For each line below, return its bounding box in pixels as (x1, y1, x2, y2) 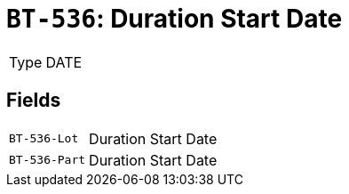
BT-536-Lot (9, 132, 79, 146)
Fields (6, 89, 61, 112)
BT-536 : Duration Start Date (6, 4, 343, 34)
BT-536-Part (9, 153, 86, 167)
